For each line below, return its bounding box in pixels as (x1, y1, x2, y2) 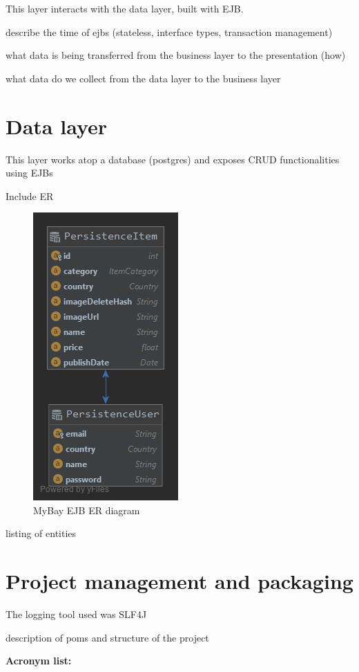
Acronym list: (6, 653, 72, 668)
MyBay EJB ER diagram (33, 502, 140, 517)
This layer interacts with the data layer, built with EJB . (6, 1, 244, 15)
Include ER (6, 188, 54, 203)
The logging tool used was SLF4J (6, 607, 147, 621)
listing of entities (6, 526, 77, 541)
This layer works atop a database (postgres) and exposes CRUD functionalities (6, 152, 340, 166)
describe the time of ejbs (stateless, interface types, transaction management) (6, 24, 333, 39)
